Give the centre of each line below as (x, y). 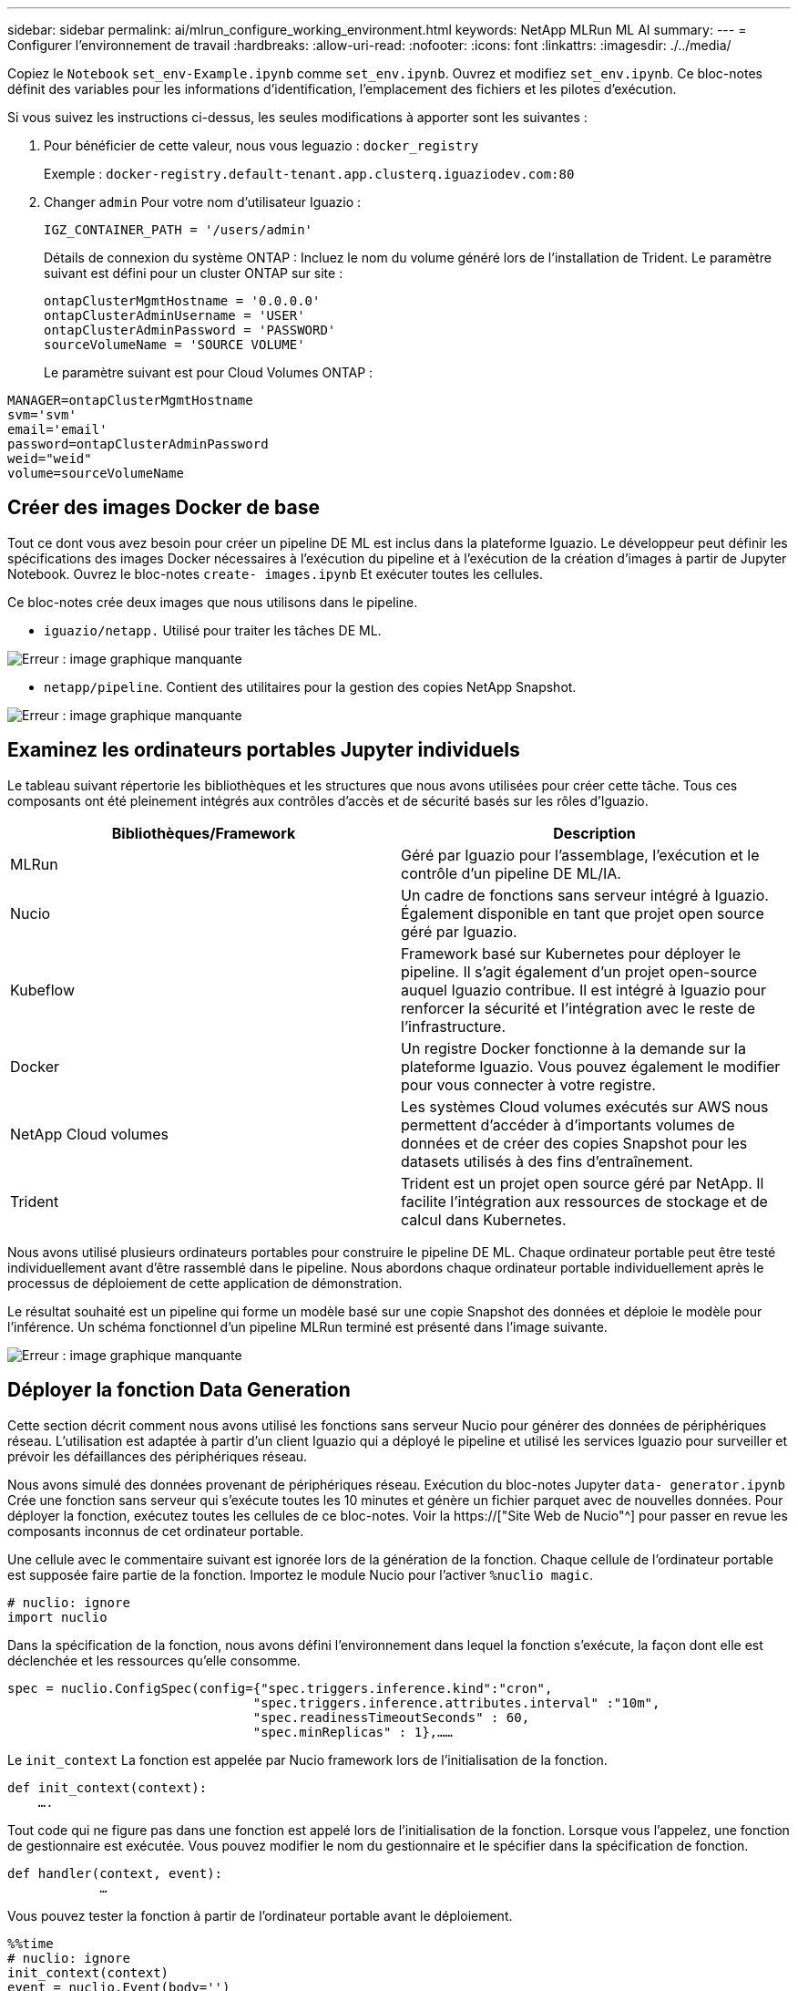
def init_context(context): (107, 1787)
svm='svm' (42, 415)
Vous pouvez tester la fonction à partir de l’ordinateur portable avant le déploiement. (260, 1915)
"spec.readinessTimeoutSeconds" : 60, (391, 1717)
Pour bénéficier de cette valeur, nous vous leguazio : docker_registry (261, 145)
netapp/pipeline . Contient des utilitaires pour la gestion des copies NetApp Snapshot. (310, 686)
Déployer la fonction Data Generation (179, 1390)
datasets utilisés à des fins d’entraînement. (547, 1161)
